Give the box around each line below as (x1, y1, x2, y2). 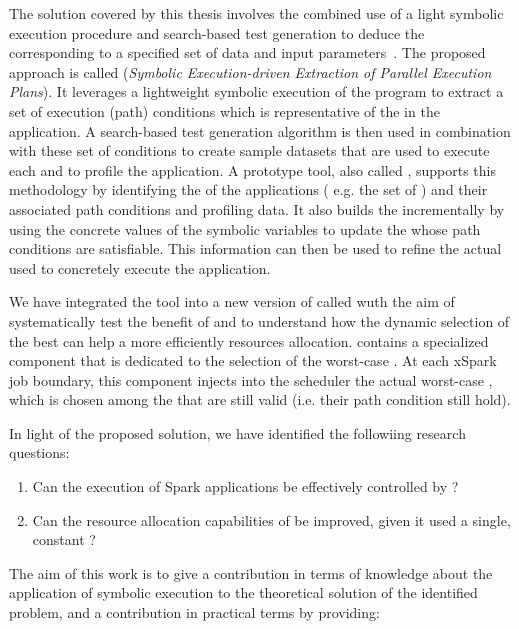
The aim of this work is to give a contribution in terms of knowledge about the (9, 562, 493, 583)
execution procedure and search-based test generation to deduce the (9, 22, 425, 43)
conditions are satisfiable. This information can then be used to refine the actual (9, 238, 502, 259)
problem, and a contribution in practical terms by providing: (9, 602, 380, 623)
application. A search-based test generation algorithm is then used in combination (9, 120, 511, 141)
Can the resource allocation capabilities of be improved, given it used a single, (32, 509, 511, 530)
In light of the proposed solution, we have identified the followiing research (9, 422, 466, 443)
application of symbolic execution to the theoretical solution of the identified (9, 582, 478, 603)
